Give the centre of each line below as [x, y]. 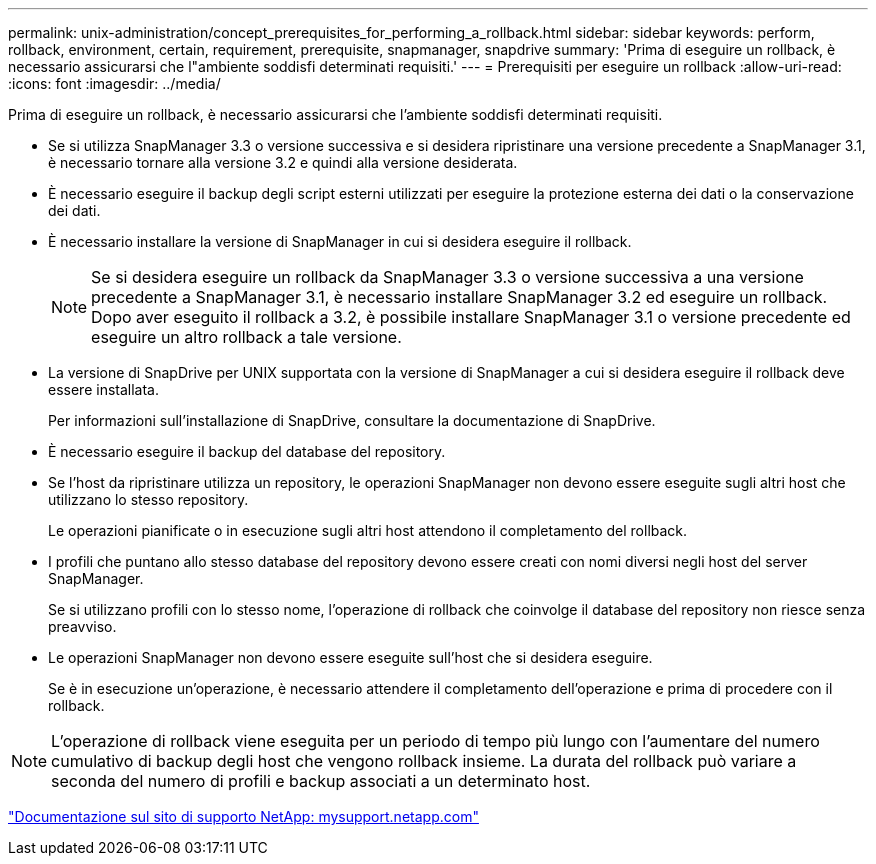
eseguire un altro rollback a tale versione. [246, 337]
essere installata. [103, 389]
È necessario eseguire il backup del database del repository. [247, 451]
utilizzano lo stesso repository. [148, 499]
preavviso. [82, 626]
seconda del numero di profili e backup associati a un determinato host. [321, 781]
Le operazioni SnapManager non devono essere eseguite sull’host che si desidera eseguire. [350, 657]
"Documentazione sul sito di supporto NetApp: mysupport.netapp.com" [243, 816]
